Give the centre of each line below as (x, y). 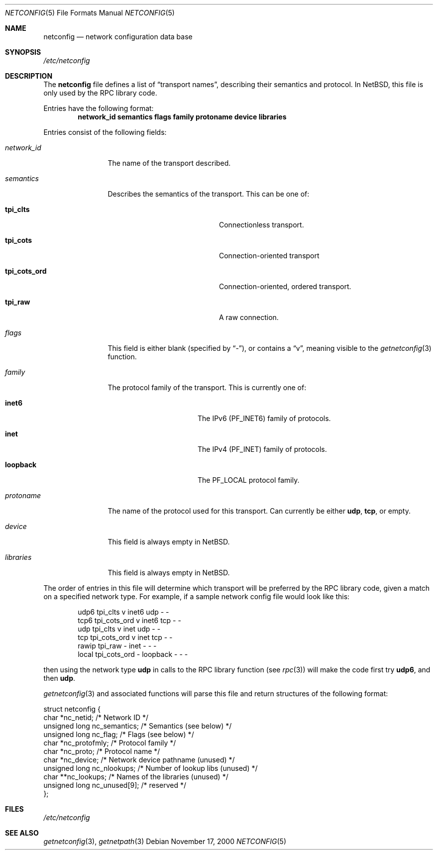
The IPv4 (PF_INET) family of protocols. (262, 449)
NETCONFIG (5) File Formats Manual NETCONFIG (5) (90, 13)
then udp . (59, 678)
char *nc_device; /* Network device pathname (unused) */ (139, 760)
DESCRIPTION (29, 76)
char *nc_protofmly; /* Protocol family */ (110, 743)
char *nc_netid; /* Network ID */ (96, 717)
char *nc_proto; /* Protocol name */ (102, 751)
